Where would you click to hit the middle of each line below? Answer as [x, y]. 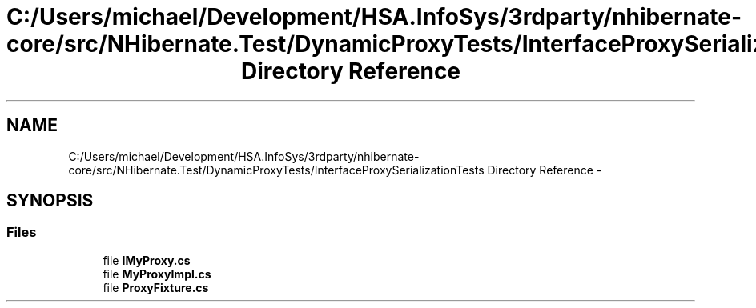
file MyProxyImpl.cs [157, 274]
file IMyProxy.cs [147, 260]
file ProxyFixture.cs [156, 287]
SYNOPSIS [50, 201]
